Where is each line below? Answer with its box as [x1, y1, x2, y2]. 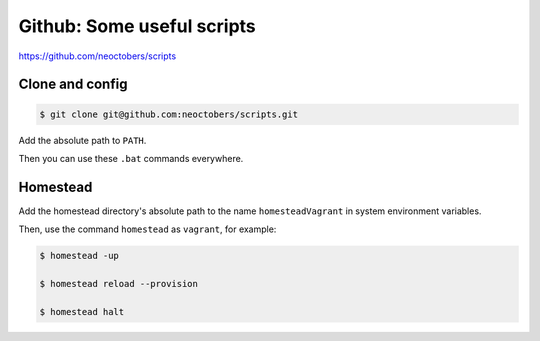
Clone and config [18, 76, 128, 93]
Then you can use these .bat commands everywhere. [18, 152, 244, 164]
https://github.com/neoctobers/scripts [18, 50, 177, 62]
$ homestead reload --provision [39, 278, 199, 289]
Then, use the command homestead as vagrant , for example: [18, 223, 277, 235]
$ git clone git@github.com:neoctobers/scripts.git [39, 108, 299, 120]
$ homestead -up [39, 250, 120, 262]
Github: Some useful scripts [18, 15, 257, 37]
